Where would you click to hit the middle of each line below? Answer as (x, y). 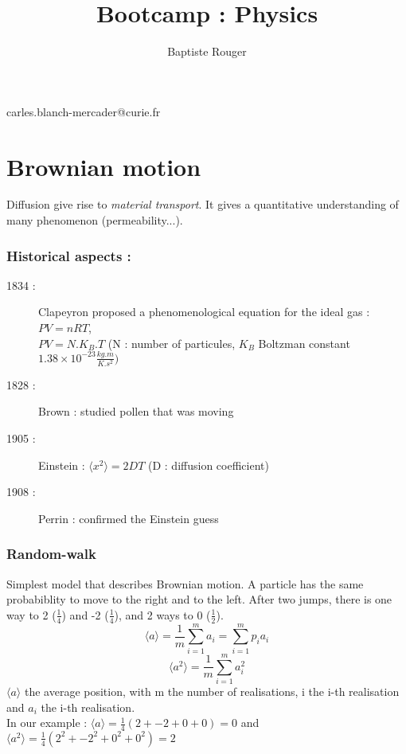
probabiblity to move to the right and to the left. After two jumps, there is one (199, 599)
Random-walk (51, 554)
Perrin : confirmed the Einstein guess (129, 518)
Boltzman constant (304, 343)
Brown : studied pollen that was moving (136, 411)
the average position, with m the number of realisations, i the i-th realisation (212, 691)
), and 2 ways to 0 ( (162, 614)
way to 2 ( (31, 614)
